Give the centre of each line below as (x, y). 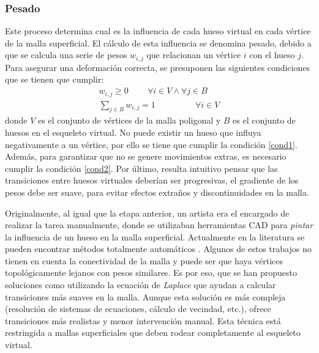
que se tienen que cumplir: (54, 79)
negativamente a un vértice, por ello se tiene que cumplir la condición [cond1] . (151, 144)
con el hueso (272, 55)
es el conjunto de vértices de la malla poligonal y (129, 120)
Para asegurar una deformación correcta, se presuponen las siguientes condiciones (157, 67)
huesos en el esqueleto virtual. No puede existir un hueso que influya (133, 132)
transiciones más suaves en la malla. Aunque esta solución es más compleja (145, 296)
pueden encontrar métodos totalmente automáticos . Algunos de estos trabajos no (158, 249)
